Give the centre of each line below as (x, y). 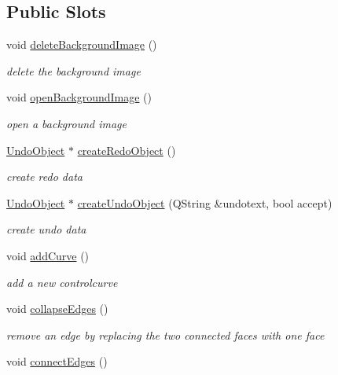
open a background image (66, 123)
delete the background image (73, 70)
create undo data (46, 229)
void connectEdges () (57, 361)
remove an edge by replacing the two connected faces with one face (165, 335)
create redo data (44, 176)
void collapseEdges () (57, 309)
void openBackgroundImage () (79, 97)
